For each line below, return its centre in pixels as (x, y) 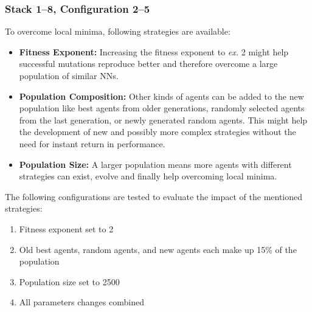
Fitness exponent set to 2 (66, 228)
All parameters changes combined (81, 302)
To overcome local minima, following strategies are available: (118, 31)
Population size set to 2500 (69, 281)
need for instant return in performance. (92, 143)
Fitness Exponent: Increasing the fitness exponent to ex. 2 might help (154, 51)
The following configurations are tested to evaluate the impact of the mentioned (154, 196)
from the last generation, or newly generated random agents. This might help (163, 120)
